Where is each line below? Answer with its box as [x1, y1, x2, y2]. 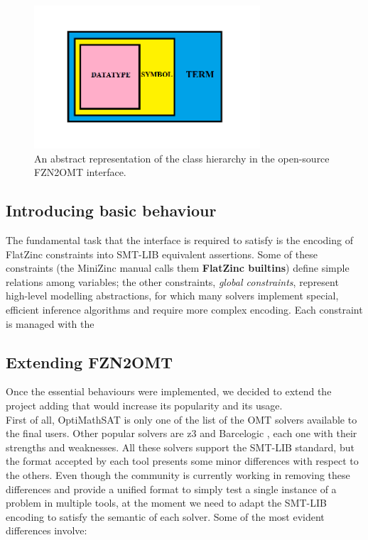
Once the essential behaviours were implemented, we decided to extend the [6, 384, 332, 399]
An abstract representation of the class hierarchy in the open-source [34, 150, 330, 165]
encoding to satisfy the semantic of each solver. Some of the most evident [6, 509, 325, 524]
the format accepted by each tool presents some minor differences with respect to [6, 453, 359, 468]
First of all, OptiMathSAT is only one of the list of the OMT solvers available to [6, 412, 357, 426]
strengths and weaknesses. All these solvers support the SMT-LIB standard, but [6, 439, 355, 454]
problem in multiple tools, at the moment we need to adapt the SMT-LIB [6, 495, 327, 510]
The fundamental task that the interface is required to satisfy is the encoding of [6, 233, 353, 248]
